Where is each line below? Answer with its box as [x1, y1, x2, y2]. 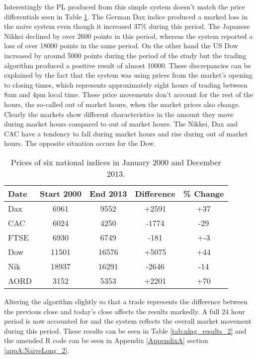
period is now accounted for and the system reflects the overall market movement [4, 316, 252, 326]
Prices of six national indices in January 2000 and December [10, 156, 221, 168]
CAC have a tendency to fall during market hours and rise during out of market [4, 128, 248, 138]
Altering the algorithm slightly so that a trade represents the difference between [4, 296, 248, 306]
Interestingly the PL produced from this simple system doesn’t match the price [4, 1, 245, 11]
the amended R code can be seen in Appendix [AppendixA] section [4, 335, 208, 346]
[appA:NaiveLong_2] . [4, 345, 70, 355]
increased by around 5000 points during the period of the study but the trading [4, 50, 247, 60]
